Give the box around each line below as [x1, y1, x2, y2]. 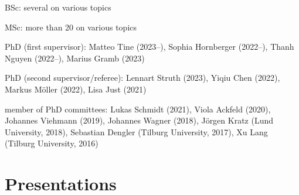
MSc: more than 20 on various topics [5, 20, 137, 33]
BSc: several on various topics [5, 1, 111, 13]
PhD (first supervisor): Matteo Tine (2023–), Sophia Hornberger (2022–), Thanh [5, 40, 294, 53]
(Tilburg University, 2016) [5, 137, 98, 149]
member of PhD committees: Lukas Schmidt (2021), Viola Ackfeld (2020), [5, 102, 271, 115]
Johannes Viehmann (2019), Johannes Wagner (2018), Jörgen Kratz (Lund [5, 114, 274, 126]
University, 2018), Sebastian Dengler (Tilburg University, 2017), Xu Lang [5, 125, 268, 138]
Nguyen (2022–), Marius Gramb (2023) [5, 52, 145, 64]
